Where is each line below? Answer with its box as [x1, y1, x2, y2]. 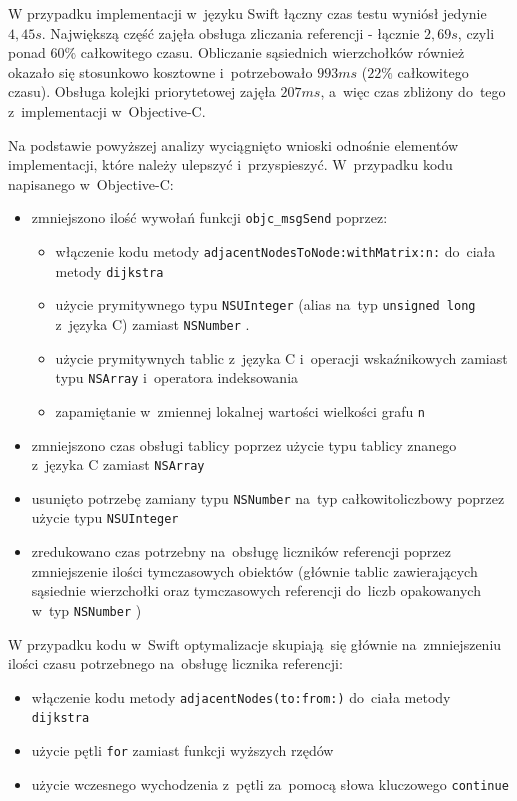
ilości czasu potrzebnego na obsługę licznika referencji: [8, 653, 343, 674]
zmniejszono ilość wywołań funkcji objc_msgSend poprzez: [31, 207, 388, 228]
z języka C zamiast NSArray [31, 454, 205, 475]
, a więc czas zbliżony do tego [320, 81, 506, 102]
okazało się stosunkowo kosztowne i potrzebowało [8, 61, 313, 82]
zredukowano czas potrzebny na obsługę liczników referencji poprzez [31, 541, 451, 562]
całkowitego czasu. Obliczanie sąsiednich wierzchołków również [80, 42, 465, 63]
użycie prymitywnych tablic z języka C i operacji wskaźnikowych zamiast [55, 347, 508, 368]
